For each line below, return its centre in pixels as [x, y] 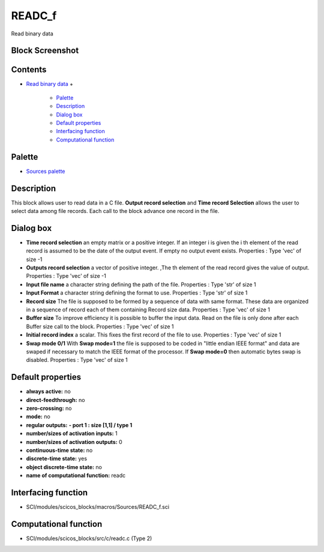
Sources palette [46, 171]
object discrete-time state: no [64, 467]
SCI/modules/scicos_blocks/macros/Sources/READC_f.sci [98, 507]
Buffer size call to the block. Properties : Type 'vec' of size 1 [100, 326]
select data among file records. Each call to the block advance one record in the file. [115, 211]
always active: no [49, 391]
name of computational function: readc [76, 475]
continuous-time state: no [59, 451]
